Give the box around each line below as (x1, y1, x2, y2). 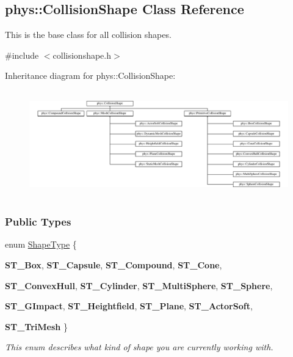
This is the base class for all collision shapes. (5, 28, 172, 41)
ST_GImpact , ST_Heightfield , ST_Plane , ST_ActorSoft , (5, 300, 253, 312)
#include (5, 48, 39, 61)
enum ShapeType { (5, 238, 77, 251)
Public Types (5, 214, 71, 229)
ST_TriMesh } (5, 320, 68, 333)
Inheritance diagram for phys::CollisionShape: (5, 69, 176, 82)
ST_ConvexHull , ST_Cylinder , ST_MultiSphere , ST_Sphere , (5, 279, 273, 292)
